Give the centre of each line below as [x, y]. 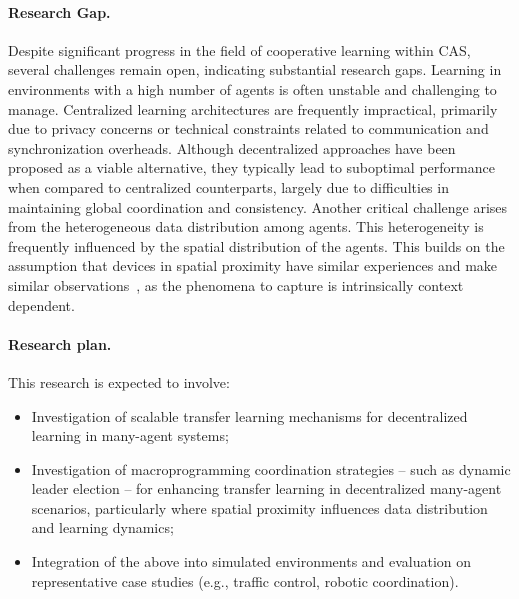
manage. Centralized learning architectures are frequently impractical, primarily [253, 108]
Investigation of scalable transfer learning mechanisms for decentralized [249, 415]
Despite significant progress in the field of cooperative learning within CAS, [239, 49]
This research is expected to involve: [119, 381]
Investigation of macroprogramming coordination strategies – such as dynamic [271, 468]
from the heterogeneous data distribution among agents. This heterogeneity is [246, 226]
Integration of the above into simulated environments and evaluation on [251, 561]
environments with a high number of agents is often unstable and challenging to [252, 88]
